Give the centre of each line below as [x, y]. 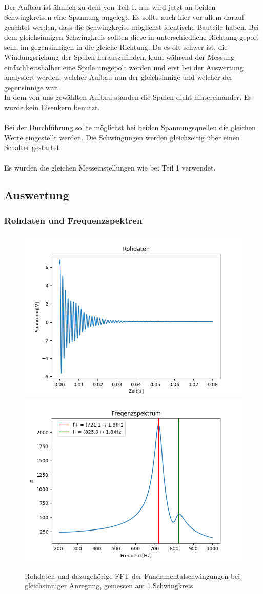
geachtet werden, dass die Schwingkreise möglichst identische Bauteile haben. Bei [132, 27]
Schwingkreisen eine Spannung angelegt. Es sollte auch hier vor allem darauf [124, 17]
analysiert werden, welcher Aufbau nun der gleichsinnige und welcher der [118, 77]
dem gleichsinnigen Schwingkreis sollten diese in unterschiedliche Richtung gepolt [131, 37]
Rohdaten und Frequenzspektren [73, 220]
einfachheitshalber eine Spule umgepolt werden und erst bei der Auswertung [124, 67]
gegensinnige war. [32, 87]
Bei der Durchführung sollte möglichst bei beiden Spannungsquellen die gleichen [130, 127]
